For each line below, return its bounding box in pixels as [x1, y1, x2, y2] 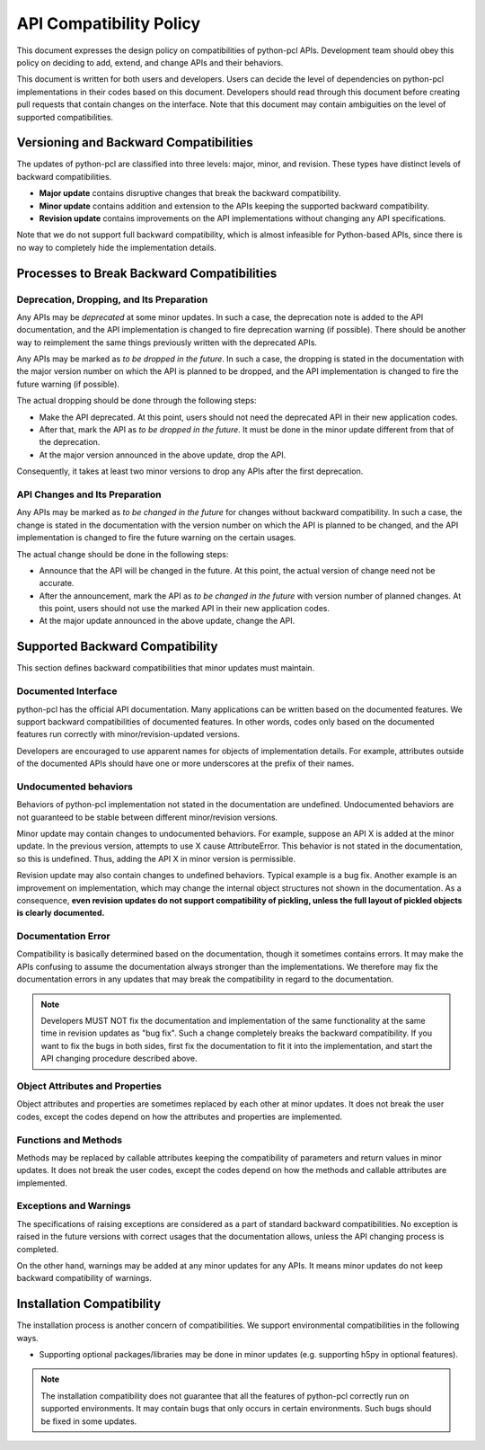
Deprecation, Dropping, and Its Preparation [16, 293, 208, 306]
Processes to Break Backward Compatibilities [16, 265, 278, 280]
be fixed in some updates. [40, 1416, 137, 1427]
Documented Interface [16, 685, 118, 698]
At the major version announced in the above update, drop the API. [39, 449, 287, 460]
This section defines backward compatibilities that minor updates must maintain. [16, 663, 315, 673]
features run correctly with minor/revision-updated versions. [16, 729, 241, 740]
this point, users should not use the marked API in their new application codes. [39, 603, 330, 614]
